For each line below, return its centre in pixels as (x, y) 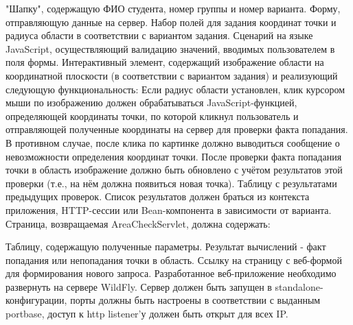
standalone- (299, 286)
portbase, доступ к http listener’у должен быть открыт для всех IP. (147, 314)
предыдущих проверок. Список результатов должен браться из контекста (158, 196)
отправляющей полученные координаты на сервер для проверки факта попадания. (177, 129)
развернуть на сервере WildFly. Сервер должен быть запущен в (139, 286)
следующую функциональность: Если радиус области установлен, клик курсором (175, 89)
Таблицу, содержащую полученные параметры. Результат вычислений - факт (166, 246)
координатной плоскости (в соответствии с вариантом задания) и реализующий (172, 75)
